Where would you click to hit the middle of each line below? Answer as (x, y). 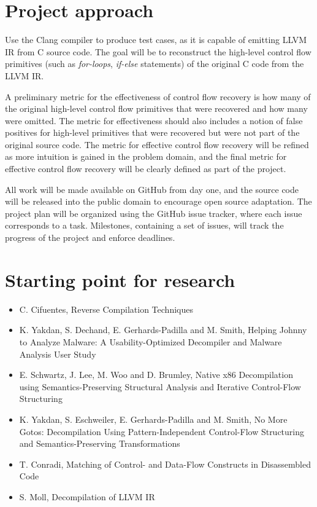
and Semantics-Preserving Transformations (100, 443)
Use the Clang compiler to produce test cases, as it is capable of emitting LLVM (156, 40)
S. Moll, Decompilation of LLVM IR (87, 496)
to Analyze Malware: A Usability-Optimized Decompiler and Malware (151, 341)
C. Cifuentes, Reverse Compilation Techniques (106, 309)
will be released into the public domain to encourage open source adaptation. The (158, 201)
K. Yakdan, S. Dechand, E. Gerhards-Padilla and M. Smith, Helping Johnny (163, 330)
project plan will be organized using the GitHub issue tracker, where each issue (154, 213)
